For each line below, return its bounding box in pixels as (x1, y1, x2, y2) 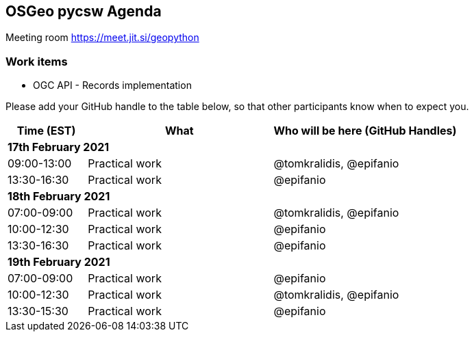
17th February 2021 (8, 140, 110, 154)
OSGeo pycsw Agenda (5, 3, 162, 20)
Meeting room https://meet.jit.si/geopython (5, 31, 199, 44)
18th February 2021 (8, 189, 110, 204)
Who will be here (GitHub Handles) (273, 124, 457, 138)
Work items (5, 54, 68, 68)
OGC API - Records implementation (33, 79, 192, 92)
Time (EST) (16, 124, 76, 138)
